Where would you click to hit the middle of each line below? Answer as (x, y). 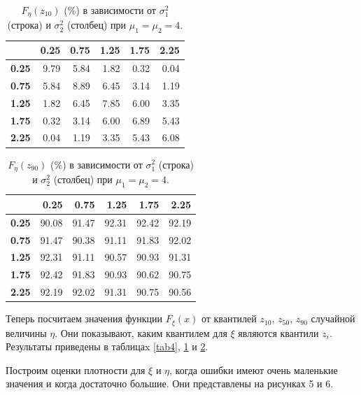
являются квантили (278, 332)
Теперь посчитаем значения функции (84, 318)
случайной (333, 318)
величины (26, 332)
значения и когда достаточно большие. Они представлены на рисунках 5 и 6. (170, 383)
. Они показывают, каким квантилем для (141, 332)
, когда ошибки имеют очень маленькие (254, 369)
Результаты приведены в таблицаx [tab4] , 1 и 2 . (107, 346)
